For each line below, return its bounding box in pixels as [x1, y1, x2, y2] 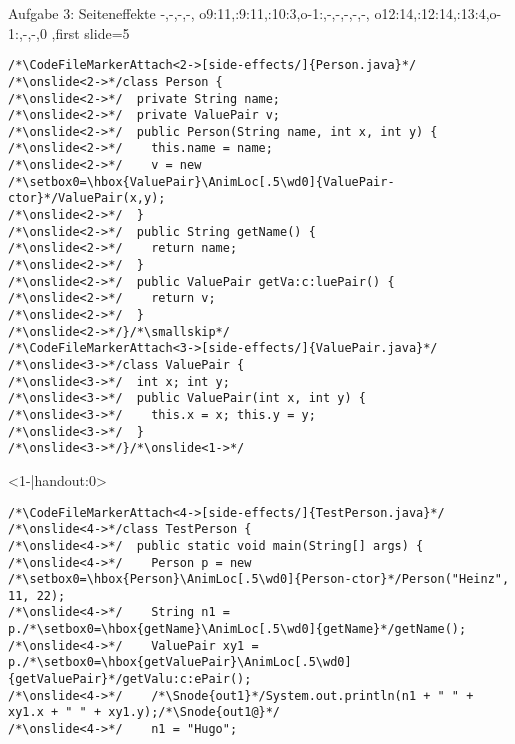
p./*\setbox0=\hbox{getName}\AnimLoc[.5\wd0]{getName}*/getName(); [8, 622, 467, 637]
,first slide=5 [51, 22, 130, 43]
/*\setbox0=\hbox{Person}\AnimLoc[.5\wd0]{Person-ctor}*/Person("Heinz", [8, 572, 510, 587]
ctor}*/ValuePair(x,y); [8, 191, 166, 206]
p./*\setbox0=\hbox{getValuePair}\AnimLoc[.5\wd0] [8, 655, 352, 670]
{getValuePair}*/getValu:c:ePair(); [8, 672, 252, 687]
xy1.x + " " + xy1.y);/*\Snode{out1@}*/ [8, 705, 281, 720]
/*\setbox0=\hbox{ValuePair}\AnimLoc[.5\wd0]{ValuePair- [8, 174, 395, 189]
